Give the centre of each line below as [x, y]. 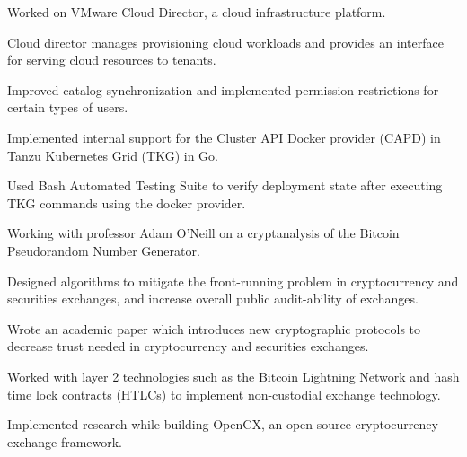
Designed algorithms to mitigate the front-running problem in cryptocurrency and [233, 281]
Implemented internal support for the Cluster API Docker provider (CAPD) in [224, 137]
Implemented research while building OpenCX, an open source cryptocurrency [223, 424]
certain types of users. [68, 107]
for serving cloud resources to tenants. [112, 60]
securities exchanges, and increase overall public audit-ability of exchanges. [213, 299]
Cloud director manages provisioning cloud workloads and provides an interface [225, 42]
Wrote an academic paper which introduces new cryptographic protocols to [214, 328]
